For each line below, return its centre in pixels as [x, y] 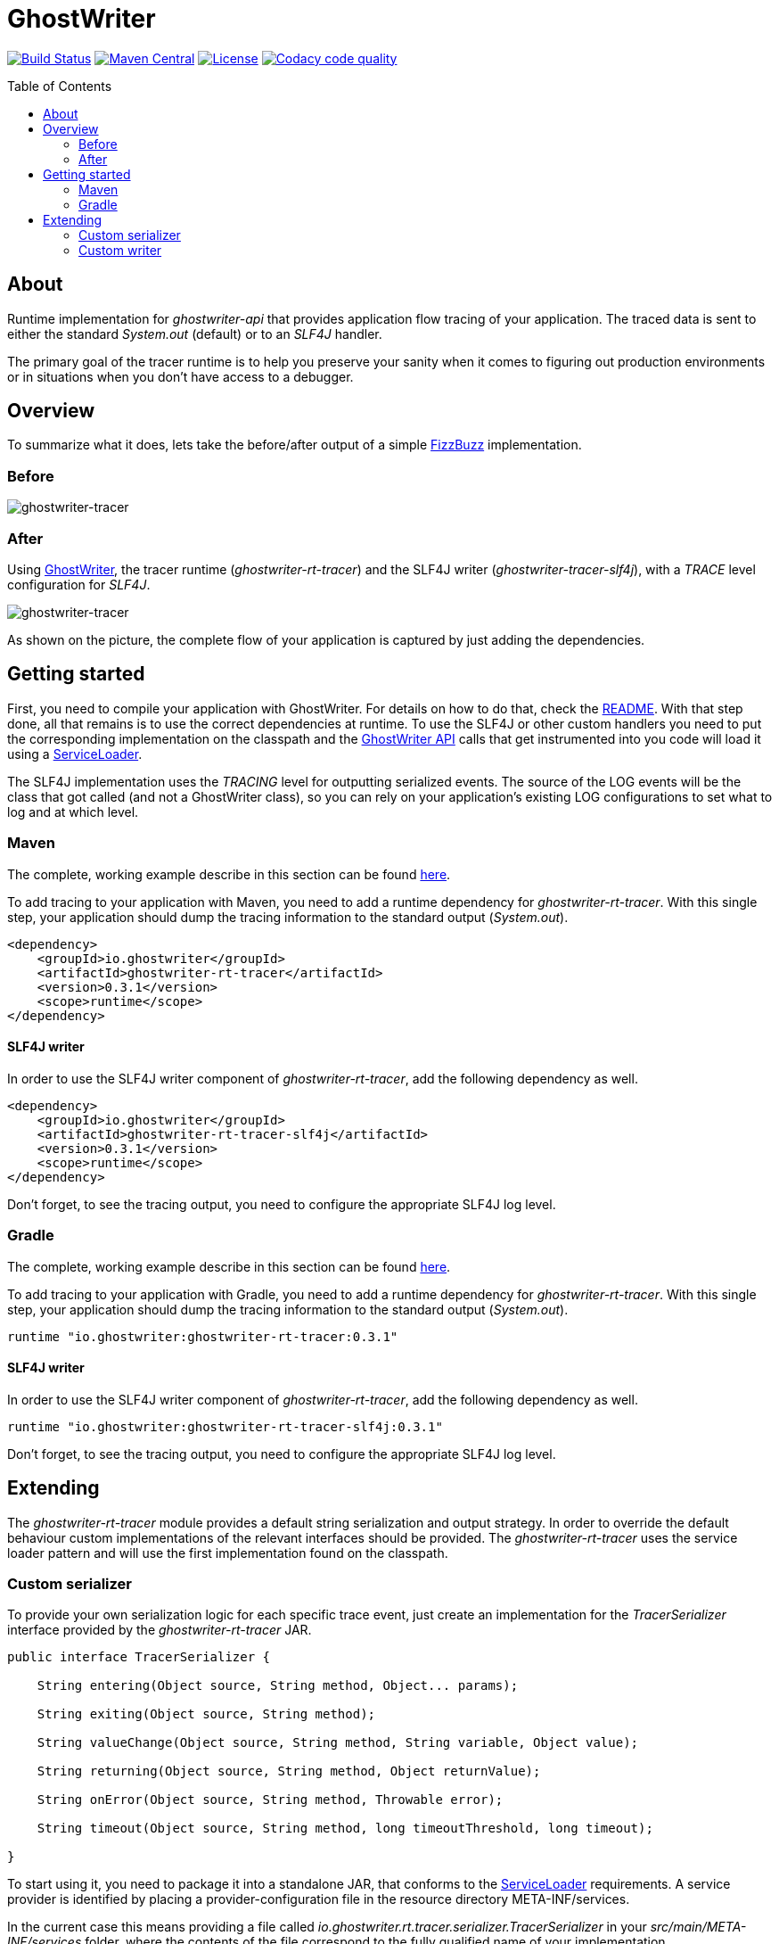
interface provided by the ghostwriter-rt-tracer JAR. [160, 1630]
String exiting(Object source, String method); [206, 1714]
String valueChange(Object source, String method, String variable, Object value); [338, 1743]
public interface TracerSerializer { [139, 1657]
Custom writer [120, 250]
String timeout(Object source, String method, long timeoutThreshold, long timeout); [345, 1829]
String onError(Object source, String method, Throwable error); [270, 1800]
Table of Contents [60, 86]
